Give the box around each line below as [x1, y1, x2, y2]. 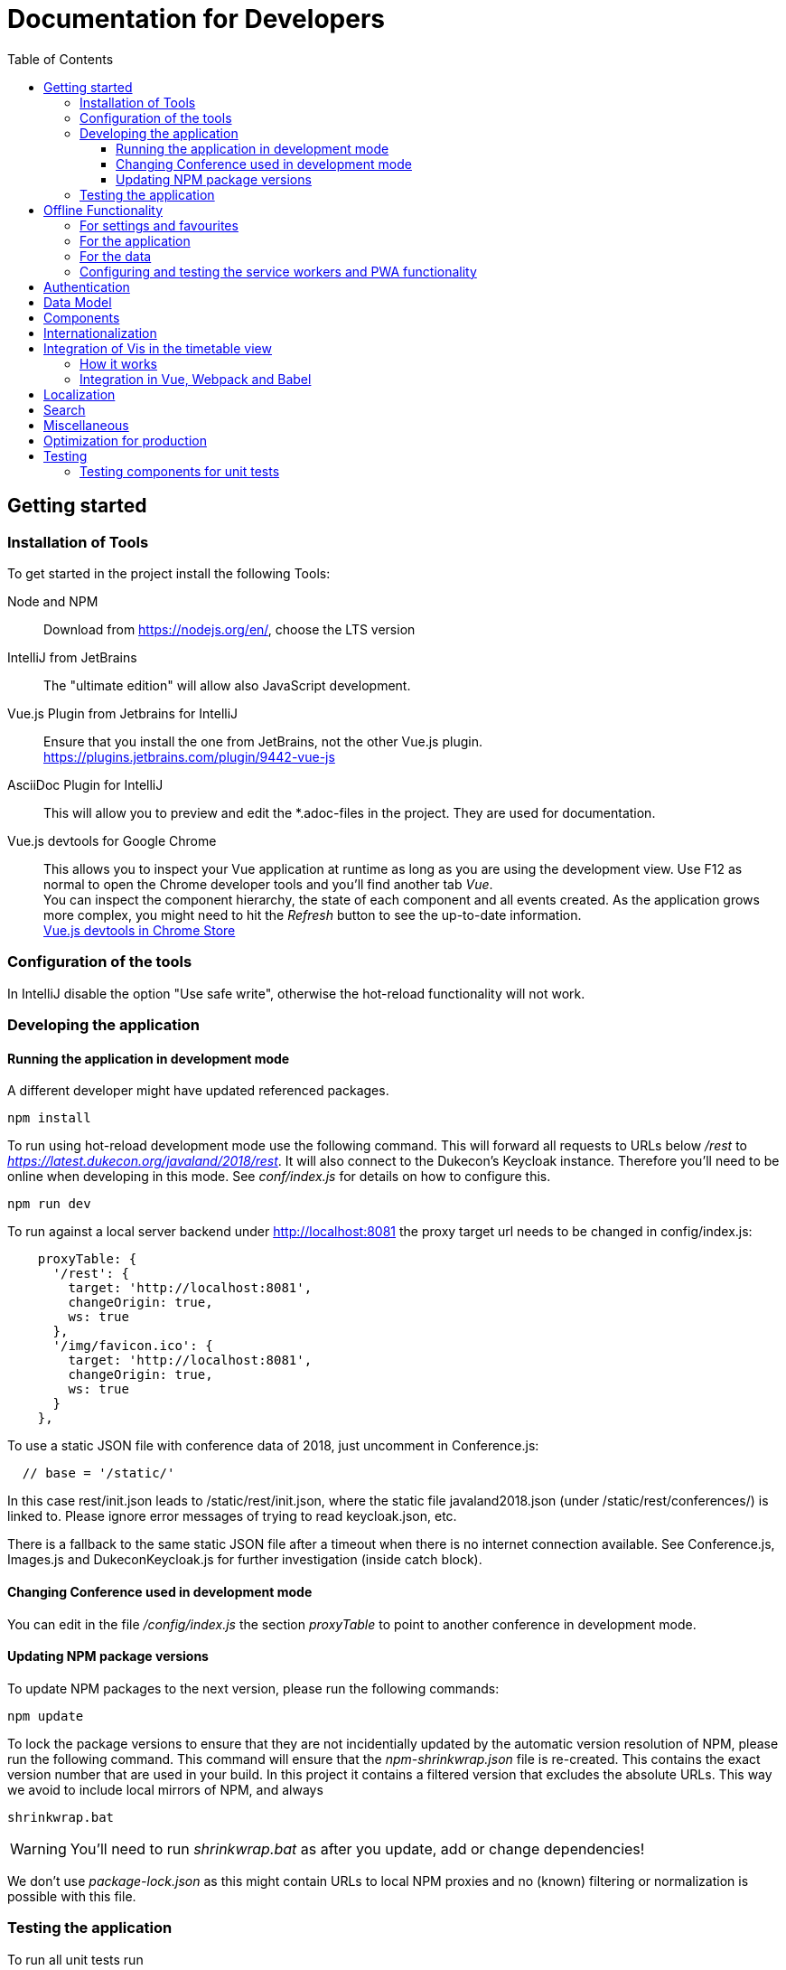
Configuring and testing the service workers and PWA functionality [80, 263, 477, 279]
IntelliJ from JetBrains [7, 649, 137, 665]
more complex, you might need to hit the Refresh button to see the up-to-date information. [43, 906, 582, 923]
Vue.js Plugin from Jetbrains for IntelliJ [7, 705, 239, 721]
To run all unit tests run [7, 1951, 144, 1967]
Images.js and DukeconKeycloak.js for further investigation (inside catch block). [7, 1552, 482, 1568]
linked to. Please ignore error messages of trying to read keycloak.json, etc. [7, 1508, 457, 1524]
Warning [10, 1839, 67, 1858]
